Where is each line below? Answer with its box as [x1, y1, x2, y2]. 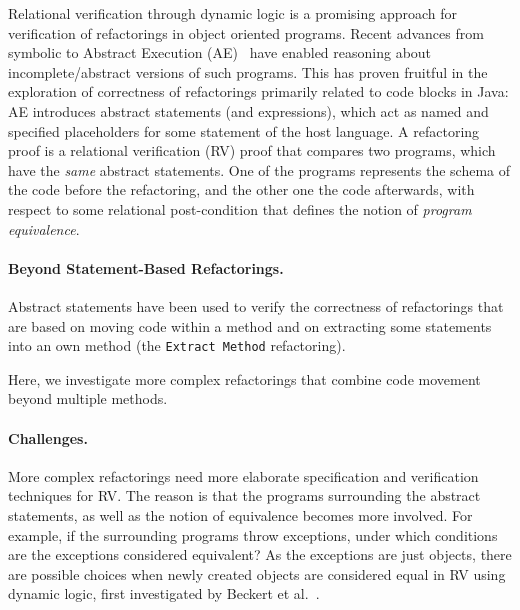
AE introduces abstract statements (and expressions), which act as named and [8, 100, 489, 121]
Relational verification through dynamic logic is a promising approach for [8, 3, 457, 23]
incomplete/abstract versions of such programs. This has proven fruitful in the [8, 61, 488, 82]
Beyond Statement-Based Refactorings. [8, 257, 284, 278]
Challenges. [8, 427, 88, 448]
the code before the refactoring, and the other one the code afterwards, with [8, 179, 475, 200]
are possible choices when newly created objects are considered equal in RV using [8, 563, 506, 584]
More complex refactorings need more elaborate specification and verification [8, 465, 479, 486]
